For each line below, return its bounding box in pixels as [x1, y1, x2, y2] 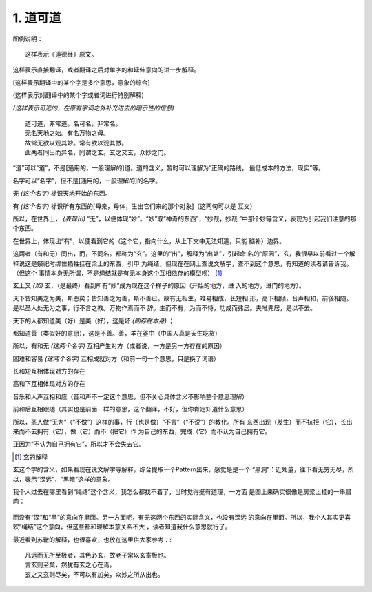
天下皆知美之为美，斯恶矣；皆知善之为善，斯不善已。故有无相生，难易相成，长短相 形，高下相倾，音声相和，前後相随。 [12, 294, 353, 303]
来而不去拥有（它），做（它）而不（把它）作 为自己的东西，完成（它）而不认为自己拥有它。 [12, 427, 271, 436]
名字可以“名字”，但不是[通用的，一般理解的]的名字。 [12, 176, 162, 185]
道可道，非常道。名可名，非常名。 [25, 119, 122, 127]
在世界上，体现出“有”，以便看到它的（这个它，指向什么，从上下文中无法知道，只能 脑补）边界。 [12, 236, 286, 245]
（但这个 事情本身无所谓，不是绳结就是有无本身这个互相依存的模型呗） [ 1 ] [12, 269, 223, 277]
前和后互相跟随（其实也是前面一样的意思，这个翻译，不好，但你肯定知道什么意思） [12, 405, 248, 414]
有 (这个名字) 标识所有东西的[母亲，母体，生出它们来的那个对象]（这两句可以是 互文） [12, 202, 256, 210]
